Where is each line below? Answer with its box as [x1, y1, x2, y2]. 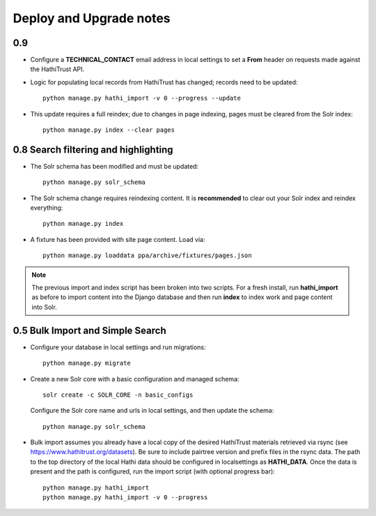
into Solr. [31, 303, 57, 311]
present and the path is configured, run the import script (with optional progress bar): [30, 467, 275, 476]
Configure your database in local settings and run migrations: [30, 342, 206, 351]
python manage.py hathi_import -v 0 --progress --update [42, 94, 242, 103]
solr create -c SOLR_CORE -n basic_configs [42, 390, 194, 399]
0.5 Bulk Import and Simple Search [13, 324, 166, 336]
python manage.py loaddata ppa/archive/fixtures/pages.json [42, 252, 252, 259]
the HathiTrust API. [30, 65, 85, 73]
